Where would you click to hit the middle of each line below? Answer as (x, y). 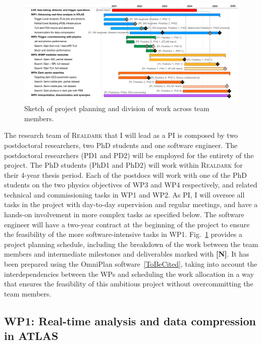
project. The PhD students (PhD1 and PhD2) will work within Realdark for (123, 165)
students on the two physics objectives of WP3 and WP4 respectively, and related (131, 185)
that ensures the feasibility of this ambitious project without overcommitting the (129, 284)
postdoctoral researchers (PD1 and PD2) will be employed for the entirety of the (129, 155)
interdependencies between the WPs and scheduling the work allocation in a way (129, 274)
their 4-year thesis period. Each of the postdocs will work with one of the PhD (125, 175)
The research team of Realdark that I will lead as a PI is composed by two (121, 135)
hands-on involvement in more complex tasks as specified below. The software (124, 214)
